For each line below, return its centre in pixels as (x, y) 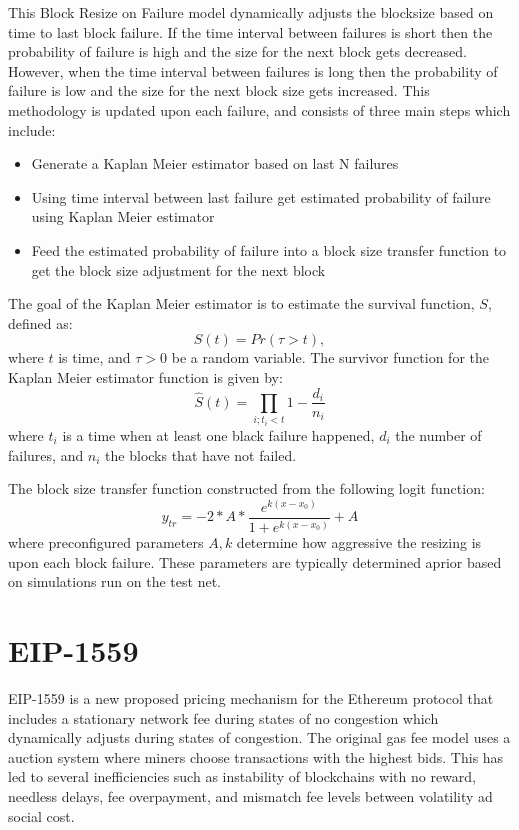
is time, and (94, 357)
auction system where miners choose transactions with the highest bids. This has (256, 756)
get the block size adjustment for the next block (178, 269)
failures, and (46, 454)
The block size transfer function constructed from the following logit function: (246, 488)
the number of (438, 434)
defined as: (40, 322)
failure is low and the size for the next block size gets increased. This (219, 90)
